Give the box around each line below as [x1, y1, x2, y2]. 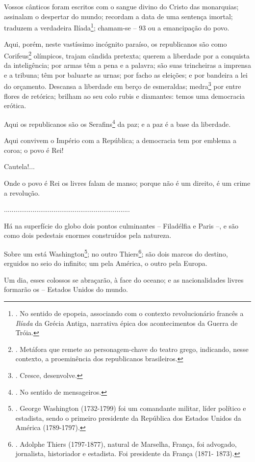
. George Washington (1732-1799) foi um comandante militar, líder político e [15, 403, 246, 413]
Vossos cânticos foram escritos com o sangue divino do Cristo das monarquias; [4, 1, 239, 11]
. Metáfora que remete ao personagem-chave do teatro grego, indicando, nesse [15, 344, 249, 354]
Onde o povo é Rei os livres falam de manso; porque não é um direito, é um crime [4, 177, 251, 188]
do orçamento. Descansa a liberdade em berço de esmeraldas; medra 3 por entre [4, 80, 241, 91]
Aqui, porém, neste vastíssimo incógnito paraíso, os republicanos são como [4, 39, 227, 49]
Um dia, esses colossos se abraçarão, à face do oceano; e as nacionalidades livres [4, 274, 244, 285]
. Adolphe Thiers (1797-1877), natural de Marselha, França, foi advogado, [15, 438, 237, 449]
